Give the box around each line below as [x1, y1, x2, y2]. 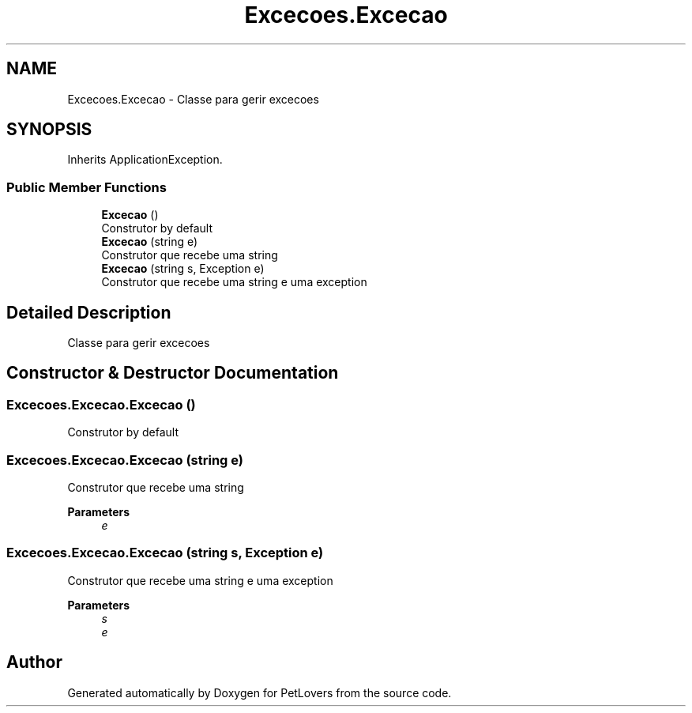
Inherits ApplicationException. [67, 153, 223, 167]
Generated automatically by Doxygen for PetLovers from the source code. [67, 685, 452, 700]
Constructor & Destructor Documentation [6, 363, 339, 383]
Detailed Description [6, 302, 171, 323]
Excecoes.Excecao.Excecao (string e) [6, 451, 243, 468]
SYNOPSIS [6, 119, 92, 140]
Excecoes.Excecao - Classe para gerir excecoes [67, 92, 319, 106]
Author [6, 652, 62, 673]
